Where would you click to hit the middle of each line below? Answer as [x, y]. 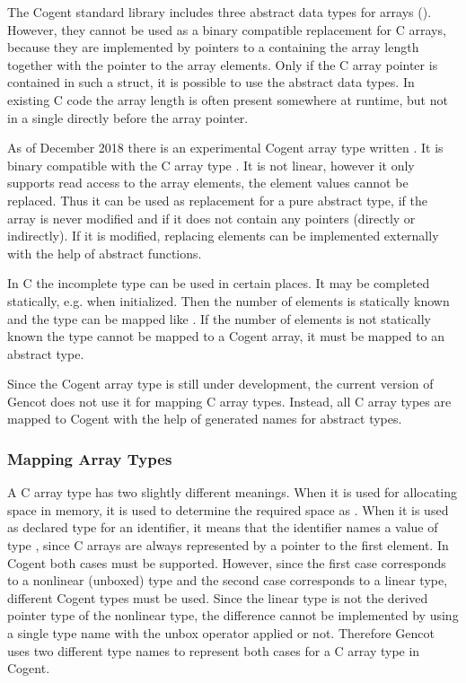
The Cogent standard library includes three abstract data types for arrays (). [220, 12]
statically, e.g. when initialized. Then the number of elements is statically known [229, 300]
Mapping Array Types [90, 458]
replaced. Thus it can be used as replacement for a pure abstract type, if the [217, 200]
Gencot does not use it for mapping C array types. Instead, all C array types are [229, 401]
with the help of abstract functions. [105, 253]
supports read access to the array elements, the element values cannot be [208, 183]
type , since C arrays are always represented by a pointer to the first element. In [228, 545]
